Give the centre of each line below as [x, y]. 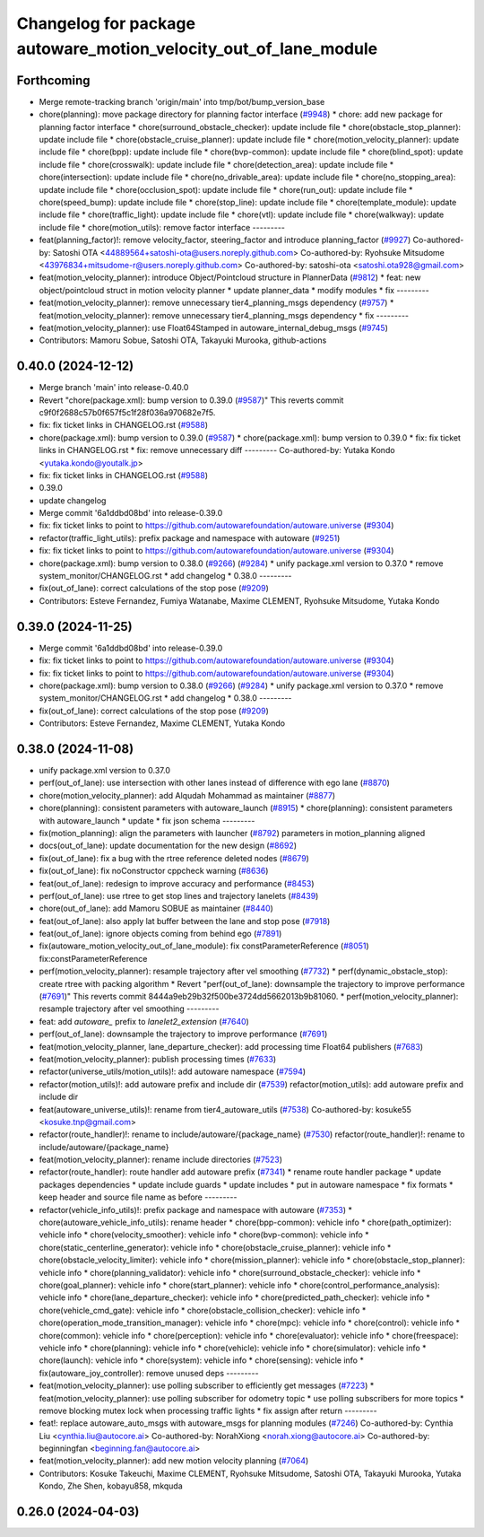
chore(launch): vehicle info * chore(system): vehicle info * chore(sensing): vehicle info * [202, 1360]
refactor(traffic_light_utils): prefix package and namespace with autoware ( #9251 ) [190, 537]
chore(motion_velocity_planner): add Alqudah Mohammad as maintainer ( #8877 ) [187, 795]
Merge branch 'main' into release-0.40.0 [114, 388]
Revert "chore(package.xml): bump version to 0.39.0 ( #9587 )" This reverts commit [191, 400]
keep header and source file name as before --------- [138, 1197]
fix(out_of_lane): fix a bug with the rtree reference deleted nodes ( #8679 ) [174, 858]
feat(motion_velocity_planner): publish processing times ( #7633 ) [158, 1059]
